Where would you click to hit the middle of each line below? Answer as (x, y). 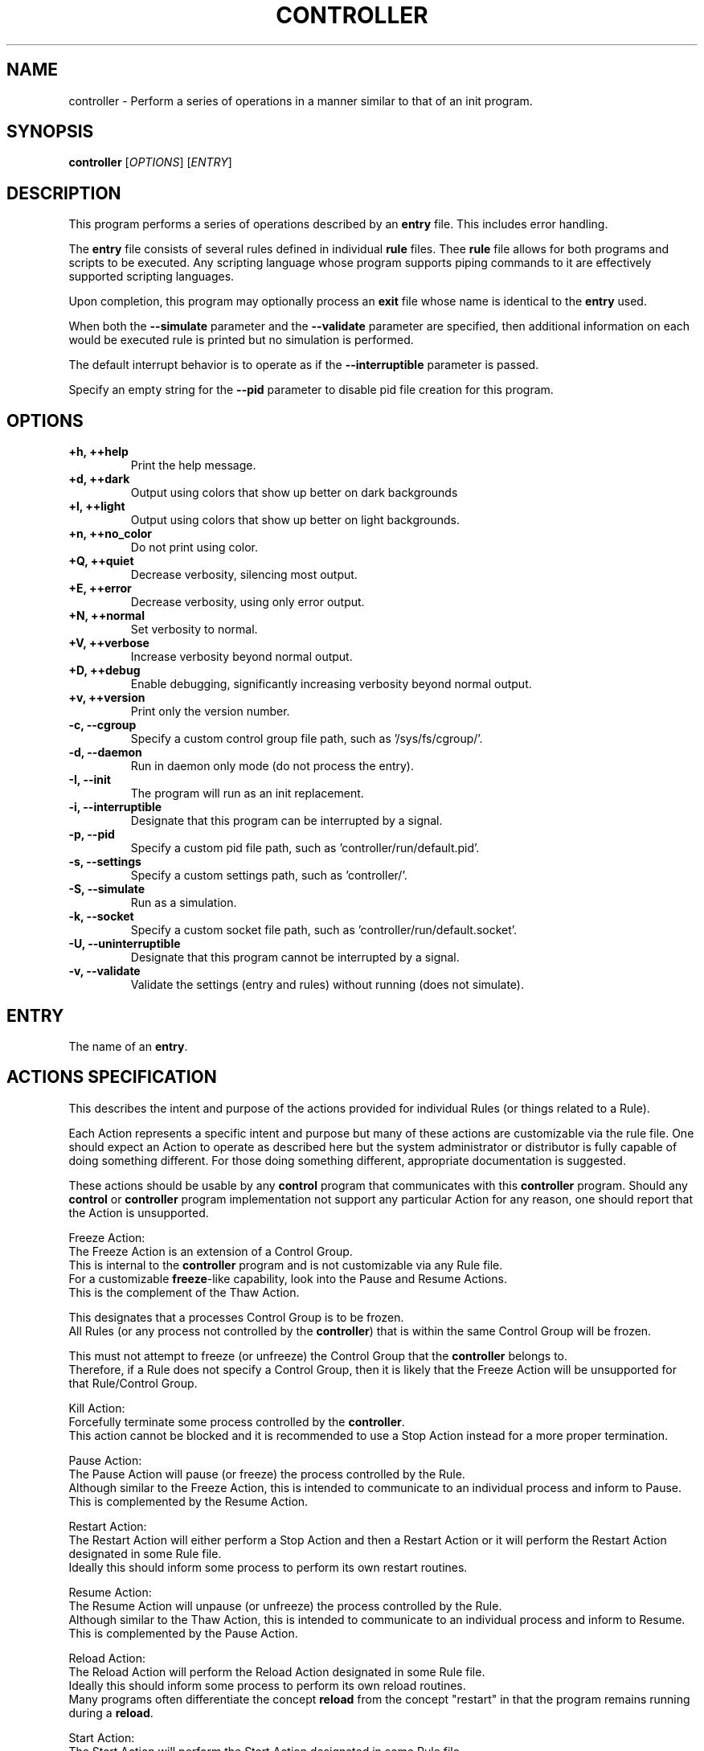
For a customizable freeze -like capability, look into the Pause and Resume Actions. (288, 1278)
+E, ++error (100, 588)
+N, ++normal (106, 616)
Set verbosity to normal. (194, 629)
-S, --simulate (107, 889)
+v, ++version (107, 698)
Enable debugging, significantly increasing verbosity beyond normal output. (331, 684)
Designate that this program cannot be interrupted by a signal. (295, 958)
